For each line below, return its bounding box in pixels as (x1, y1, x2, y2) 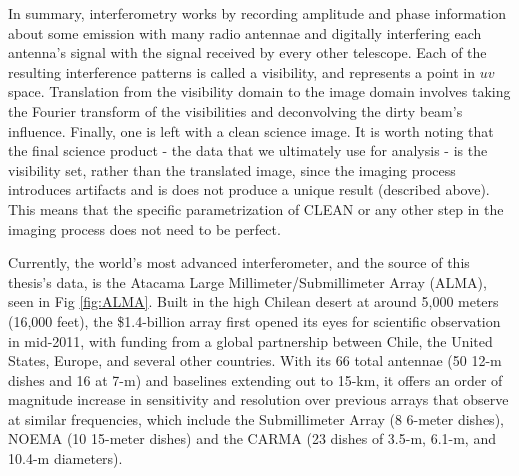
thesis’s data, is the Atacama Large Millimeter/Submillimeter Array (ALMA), (8, 271, 487, 292)
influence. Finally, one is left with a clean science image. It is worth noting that (8, 120, 494, 141)
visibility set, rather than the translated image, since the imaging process (8, 159, 456, 180)
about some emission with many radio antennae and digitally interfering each (8, 22, 482, 43)
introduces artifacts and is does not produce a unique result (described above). (8, 179, 490, 200)
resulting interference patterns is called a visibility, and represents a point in (8, 61, 475, 82)
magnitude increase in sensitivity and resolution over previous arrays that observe (8, 389, 509, 410)
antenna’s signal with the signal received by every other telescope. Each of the (8, 42, 487, 63)
